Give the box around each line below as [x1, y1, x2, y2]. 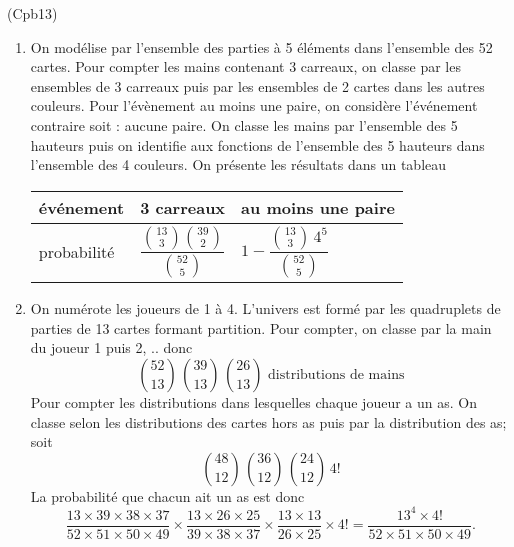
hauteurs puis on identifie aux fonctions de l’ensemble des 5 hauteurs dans [30, 134, 485, 155]
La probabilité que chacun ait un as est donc [30, 485, 305, 506]
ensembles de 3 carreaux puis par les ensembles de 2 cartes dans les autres [30, 75, 485, 96]
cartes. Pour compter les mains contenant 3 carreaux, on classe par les [30, 56, 461, 77]
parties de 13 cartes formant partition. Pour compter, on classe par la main [30, 317, 492, 338]
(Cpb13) [7, 3, 58, 23]
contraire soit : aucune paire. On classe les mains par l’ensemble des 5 [30, 114, 458, 135]
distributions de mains [268, 367, 405, 382]
